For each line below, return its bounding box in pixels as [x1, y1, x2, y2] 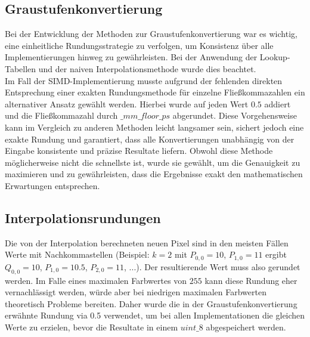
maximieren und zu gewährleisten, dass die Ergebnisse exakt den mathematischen [5, 168, 303, 180]
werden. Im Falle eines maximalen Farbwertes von [5, 274, 187, 286]
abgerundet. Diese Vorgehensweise [172, 109, 297, 122]
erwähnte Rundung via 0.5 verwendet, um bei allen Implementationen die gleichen [5, 309, 305, 321]
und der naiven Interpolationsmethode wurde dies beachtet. [38, 62, 256, 75]
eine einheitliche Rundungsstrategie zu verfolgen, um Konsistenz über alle [5, 39, 274, 51]
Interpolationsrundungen [5, 208, 161, 227]
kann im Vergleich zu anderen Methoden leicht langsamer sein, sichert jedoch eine [5, 120, 304, 133]
